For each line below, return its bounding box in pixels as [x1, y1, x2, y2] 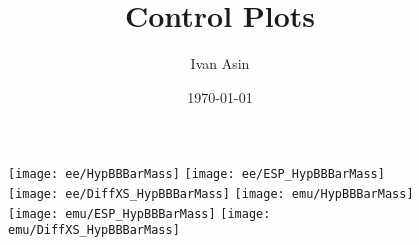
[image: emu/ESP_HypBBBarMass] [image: [8, 206, 271, 221]
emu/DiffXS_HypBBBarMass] [8, 223, 180, 238]
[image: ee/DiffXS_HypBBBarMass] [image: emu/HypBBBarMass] [8, 186, 414, 201]
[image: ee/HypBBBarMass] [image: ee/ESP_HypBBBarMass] [8, 167, 385, 182]
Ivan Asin [190, 53, 250, 74]
